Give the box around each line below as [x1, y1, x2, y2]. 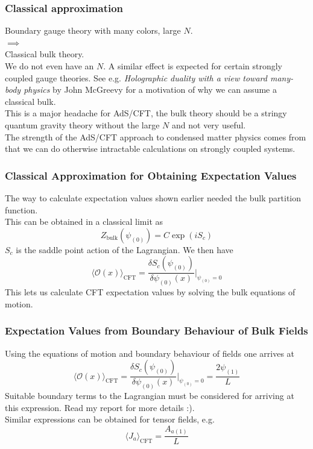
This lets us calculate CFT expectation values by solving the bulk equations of [5, 286, 296, 298]
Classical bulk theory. [5, 48, 84, 60]
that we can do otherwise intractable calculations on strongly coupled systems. [5, 142, 296, 155]
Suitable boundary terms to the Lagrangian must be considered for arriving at [5, 389, 294, 402]
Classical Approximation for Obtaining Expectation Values [5, 168, 297, 183]
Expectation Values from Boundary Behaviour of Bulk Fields [5, 323, 308, 338]
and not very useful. [172, 118, 246, 131]
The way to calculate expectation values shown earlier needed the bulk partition [5, 191, 302, 204]
